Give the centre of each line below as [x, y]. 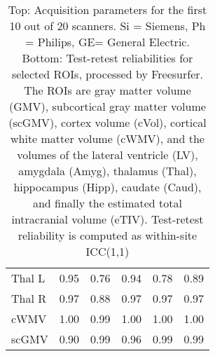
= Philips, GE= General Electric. [107, 42]
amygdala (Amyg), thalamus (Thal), [107, 171]
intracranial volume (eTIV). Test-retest [107, 219]
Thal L [28, 278]
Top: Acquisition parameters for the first [107, 9]
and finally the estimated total [107, 203]
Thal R [29, 298]
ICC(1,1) [107, 251]
